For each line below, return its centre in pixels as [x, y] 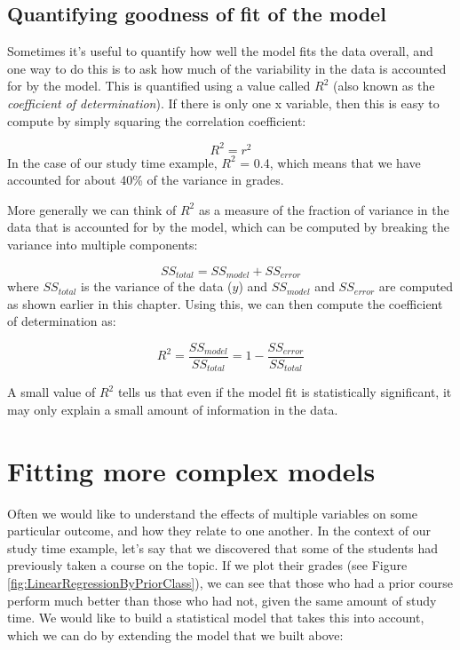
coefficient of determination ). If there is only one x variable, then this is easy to [223, 103]
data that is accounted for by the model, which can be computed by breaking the [228, 227]
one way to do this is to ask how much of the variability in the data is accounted [227, 68]
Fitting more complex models [191, 470]
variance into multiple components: [103, 245]
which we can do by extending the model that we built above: [175, 634]
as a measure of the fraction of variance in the [324, 209]
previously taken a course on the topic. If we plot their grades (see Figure [207, 565]
